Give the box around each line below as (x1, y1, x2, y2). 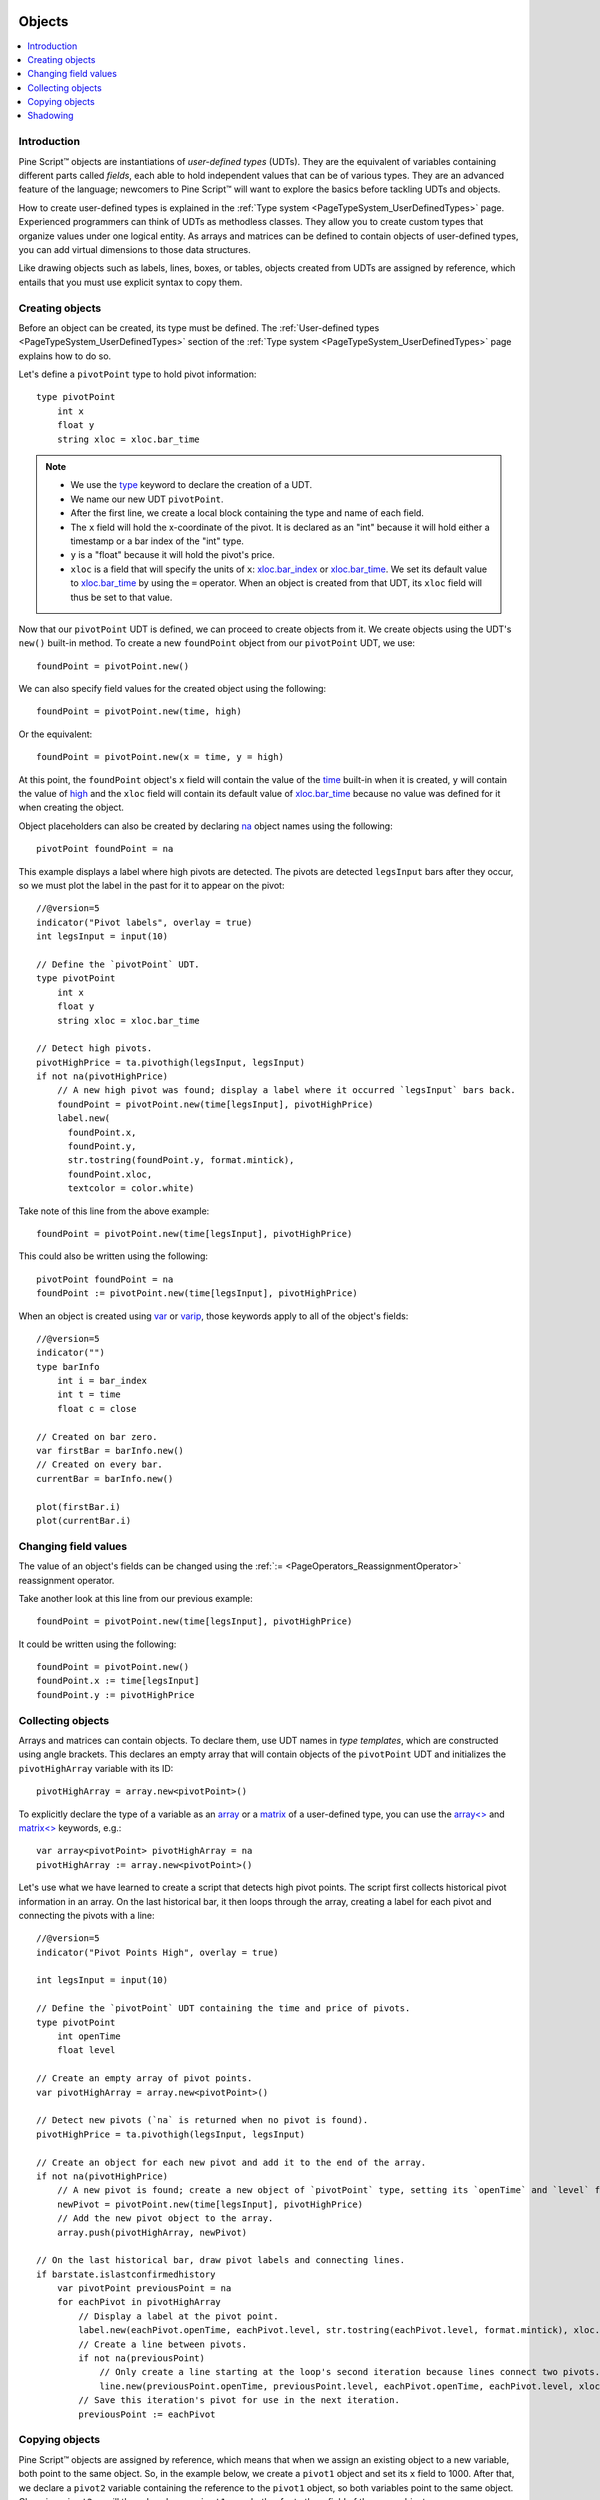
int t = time (56, 1389, 121, 1400)
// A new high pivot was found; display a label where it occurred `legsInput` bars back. (56, 1085, 517, 1096)
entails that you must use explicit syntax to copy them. (18, 276, 243, 288)
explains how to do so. (18, 350, 112, 362)
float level (56, 2045, 116, 2056)
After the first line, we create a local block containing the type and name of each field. (70, 507, 425, 519)
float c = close (56, 1403, 137, 1414)
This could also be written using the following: (18, 1250, 209, 1262)
